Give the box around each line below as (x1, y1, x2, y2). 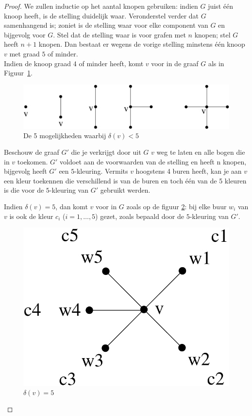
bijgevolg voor (4, 29, 46, 39)
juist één (208, 1, 233, 11)
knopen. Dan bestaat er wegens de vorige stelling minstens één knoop (38, 39, 245, 49)
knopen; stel (194, 29, 231, 39)
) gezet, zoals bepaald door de (95, 211, 184, 221)
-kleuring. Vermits (74, 166, 128, 176)
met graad (9, 48, 40, 58)
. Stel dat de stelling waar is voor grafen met (53, 29, 186, 39)
